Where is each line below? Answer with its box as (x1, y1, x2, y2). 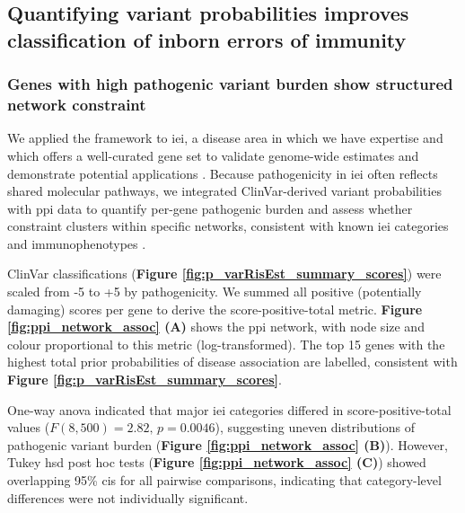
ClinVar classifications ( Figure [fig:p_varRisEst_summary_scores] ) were (7, 264, 442, 283)
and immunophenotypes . (7, 234, 146, 252)
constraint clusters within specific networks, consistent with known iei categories (7, 217, 449, 235)
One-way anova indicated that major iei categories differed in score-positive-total (7, 400, 452, 419)
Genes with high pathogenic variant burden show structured (7, 73, 453, 95)
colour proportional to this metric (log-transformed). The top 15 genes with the (7, 334, 445, 353)
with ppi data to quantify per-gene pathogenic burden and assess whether (7, 199, 413, 217)
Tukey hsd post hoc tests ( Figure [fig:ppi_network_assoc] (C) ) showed (7, 453, 426, 472)
